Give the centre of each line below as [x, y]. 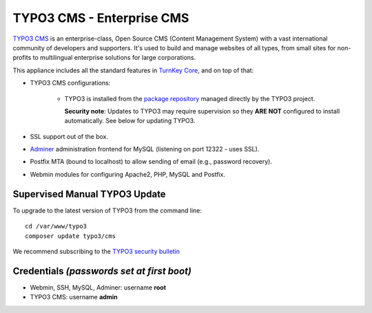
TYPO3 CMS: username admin [74, 297]
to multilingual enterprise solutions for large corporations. [114, 58]
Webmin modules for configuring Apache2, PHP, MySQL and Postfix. [127, 174]
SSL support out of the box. [69, 136]
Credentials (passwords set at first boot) [102, 271]
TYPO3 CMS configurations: [70, 83]
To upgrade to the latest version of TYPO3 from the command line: [107, 211]
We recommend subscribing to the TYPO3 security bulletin [96, 251]
